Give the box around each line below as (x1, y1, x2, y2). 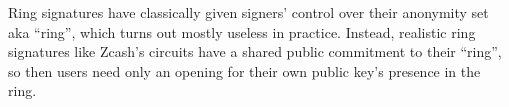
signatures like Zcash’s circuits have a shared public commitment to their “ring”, (8, 41, 502, 62)
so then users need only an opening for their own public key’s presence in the (8, 60, 481, 81)
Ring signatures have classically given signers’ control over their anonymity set (8, 2, 489, 22)
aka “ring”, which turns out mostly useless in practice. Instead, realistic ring (8, 21, 476, 42)
